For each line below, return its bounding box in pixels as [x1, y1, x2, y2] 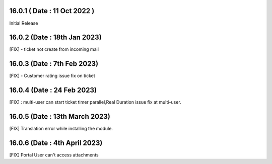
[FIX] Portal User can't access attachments [9, 152, 99, 158]
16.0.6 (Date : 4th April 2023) [9, 138, 103, 147]
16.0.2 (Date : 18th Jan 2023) [9, 33, 102, 42]
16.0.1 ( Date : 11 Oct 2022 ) [9, 7, 95, 15]
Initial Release [9, 20, 38, 26]
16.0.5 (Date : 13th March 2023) [9, 112, 110, 121]
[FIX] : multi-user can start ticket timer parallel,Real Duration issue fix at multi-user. [9, 99, 181, 105]
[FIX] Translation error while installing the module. [9, 126, 113, 132]
